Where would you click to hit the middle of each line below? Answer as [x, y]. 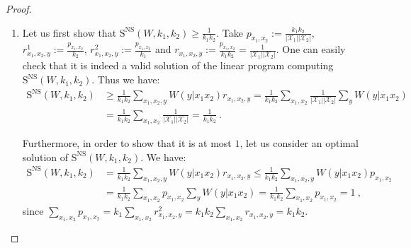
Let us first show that [69, 32]
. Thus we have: [126, 79]
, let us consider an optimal [299, 143]
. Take [230, 32]
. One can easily [311, 49]
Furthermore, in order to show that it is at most [127, 143]
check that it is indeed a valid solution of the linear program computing [178, 65]
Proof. [19, 8]
